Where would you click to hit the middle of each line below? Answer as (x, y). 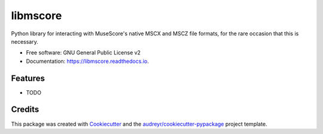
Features (28, 78)
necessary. (25, 41)
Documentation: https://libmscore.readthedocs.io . (87, 61)
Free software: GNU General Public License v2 (83, 53)
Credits (25, 110)
